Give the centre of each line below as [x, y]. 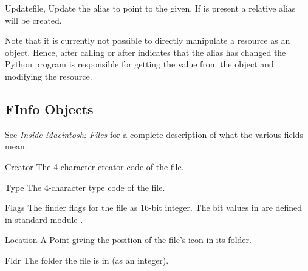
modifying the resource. [49, 76]
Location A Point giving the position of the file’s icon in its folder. [128, 240]
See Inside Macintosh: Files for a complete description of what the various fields [154, 134]
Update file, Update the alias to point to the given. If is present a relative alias [150, 8]
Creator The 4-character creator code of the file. [94, 166]
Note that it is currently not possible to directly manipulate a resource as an [148, 40]
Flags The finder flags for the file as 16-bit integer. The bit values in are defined [154, 208]
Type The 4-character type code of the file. [85, 187]
